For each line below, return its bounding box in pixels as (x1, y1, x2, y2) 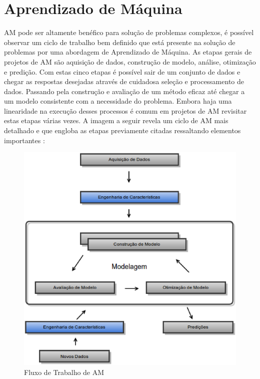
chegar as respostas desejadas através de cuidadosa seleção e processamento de (4, 76, 244, 87)
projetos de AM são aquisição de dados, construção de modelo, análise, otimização (4, 56, 256, 67)
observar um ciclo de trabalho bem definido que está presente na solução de (4, 37, 235, 47)
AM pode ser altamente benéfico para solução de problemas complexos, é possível (4, 27, 254, 38)
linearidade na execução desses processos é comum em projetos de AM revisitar (4, 105, 247, 116)
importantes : (4, 135, 45, 145)
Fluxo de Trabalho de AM (24, 366, 104, 377)
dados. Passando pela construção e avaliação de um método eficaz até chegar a (4, 86, 245, 96)
